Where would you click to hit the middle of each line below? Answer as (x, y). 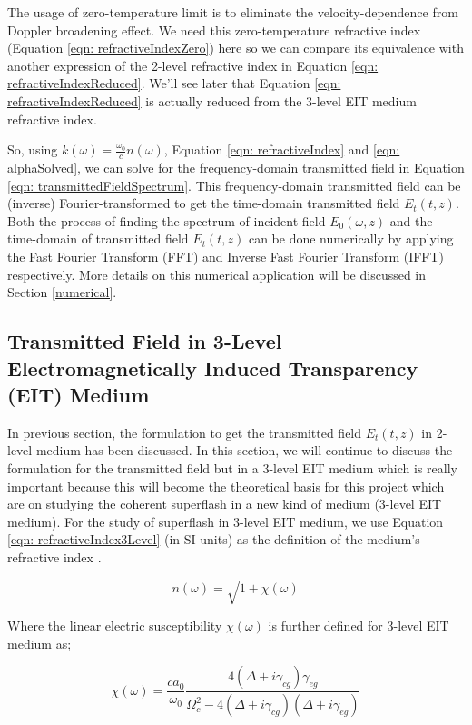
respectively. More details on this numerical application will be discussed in (217, 274)
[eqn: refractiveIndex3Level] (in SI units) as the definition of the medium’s (214, 539)
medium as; (39, 643)
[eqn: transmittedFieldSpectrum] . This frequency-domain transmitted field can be (234, 185)
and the (411, 220)
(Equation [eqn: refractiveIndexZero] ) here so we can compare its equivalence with (236, 48)
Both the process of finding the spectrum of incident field (167, 220)
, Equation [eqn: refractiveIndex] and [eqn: (282, 149)
